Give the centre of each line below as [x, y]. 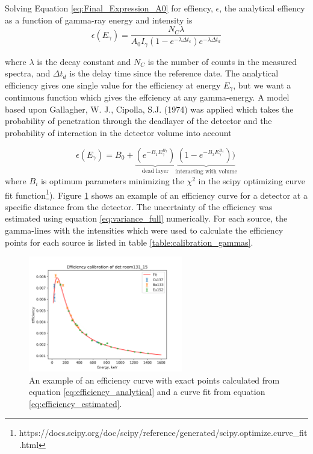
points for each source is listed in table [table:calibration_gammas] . [129, 242]
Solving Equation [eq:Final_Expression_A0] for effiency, [109, 8]
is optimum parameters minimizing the [112, 181]
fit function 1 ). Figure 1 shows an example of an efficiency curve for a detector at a [156, 194]
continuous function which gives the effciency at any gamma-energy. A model [147, 97]
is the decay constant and [84, 61]
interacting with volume [206, 172]
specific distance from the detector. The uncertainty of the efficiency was [139, 206]
